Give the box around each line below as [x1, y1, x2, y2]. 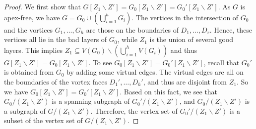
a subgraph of [4, 105, 46, 116]
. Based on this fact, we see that [120, 86, 218, 96]
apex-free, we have [4, 12, 60, 22]
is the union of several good [149, 34, 234, 44]
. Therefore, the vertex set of [90, 105, 178, 116]
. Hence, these [209, 24, 253, 35]
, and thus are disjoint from [143, 76, 227, 86]
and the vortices [4, 24, 53, 35]
